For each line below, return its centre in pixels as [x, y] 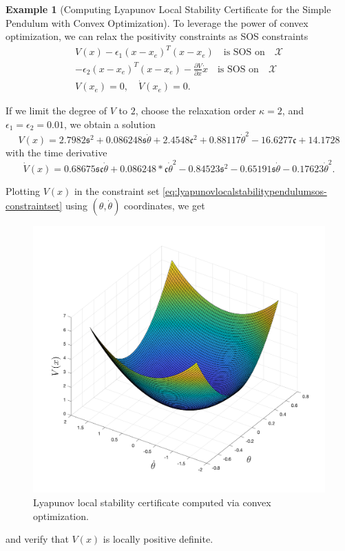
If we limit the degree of [56, 111]
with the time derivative [56, 153]
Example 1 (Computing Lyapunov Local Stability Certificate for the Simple [168, 9]
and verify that [37, 539]
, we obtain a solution [109, 124]
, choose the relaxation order [196, 111]
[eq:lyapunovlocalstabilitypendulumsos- [245, 190]
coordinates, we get [165, 206]
